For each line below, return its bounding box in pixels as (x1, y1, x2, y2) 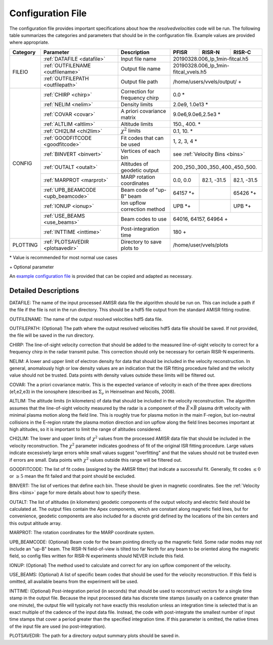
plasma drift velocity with (198, 405, 251, 411)
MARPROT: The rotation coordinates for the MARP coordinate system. (9, 530, 155, 536)
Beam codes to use (120, 216, 167, 223)
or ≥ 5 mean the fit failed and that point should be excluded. (9, 473, 136, 479)
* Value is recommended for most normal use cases (9, 255, 118, 261)
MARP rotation (120, 174, 155, 181)
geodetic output (120, 167, 159, 174)
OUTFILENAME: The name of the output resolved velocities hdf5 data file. (9, 316, 163, 322)
